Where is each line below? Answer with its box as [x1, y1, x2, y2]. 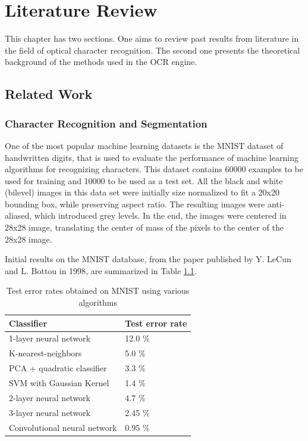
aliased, [5, 209, 32, 222]
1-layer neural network [9, 332, 91, 344]
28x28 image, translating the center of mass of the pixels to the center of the [5, 221, 284, 234]
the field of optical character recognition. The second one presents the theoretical [5, 44, 300, 56]
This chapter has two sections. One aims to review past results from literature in [5, 32, 299, 45]
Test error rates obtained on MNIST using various [7, 284, 190, 297]
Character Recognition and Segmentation [5, 116, 208, 131]
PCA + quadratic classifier [9, 362, 107, 374]
